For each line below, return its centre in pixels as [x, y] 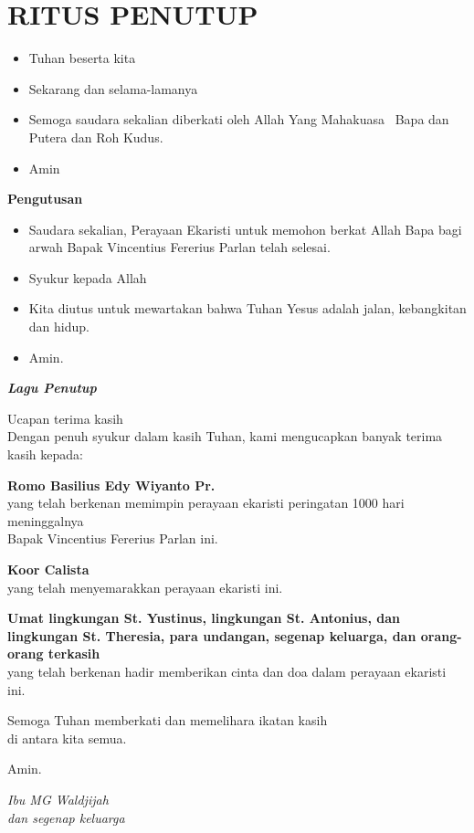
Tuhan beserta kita [82, 58]
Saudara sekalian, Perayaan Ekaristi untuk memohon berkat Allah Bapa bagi [245, 229]
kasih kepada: [45, 454]
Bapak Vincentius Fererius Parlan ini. [113, 538]
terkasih [74, 654]
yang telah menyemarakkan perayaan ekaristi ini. [145, 587]
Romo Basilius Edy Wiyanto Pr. [111, 485]
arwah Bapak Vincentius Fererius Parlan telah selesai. [179, 247]
